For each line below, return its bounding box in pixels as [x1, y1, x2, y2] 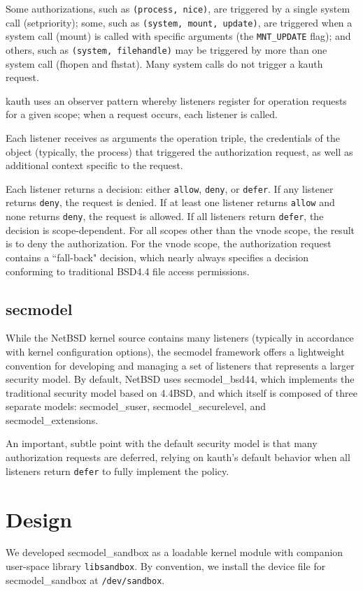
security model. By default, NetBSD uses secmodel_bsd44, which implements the [6, 372, 355, 386]
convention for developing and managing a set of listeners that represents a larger [6, 358, 355, 372]
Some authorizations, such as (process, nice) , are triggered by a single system [6, 1, 350, 15]
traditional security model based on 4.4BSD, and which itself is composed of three [6, 385, 357, 400]
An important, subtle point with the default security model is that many [6, 436, 318, 451]
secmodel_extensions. [6, 412, 99, 427]
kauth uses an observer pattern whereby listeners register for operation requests [6, 93, 347, 108]
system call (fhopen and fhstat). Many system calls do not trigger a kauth [6, 56, 323, 71]
